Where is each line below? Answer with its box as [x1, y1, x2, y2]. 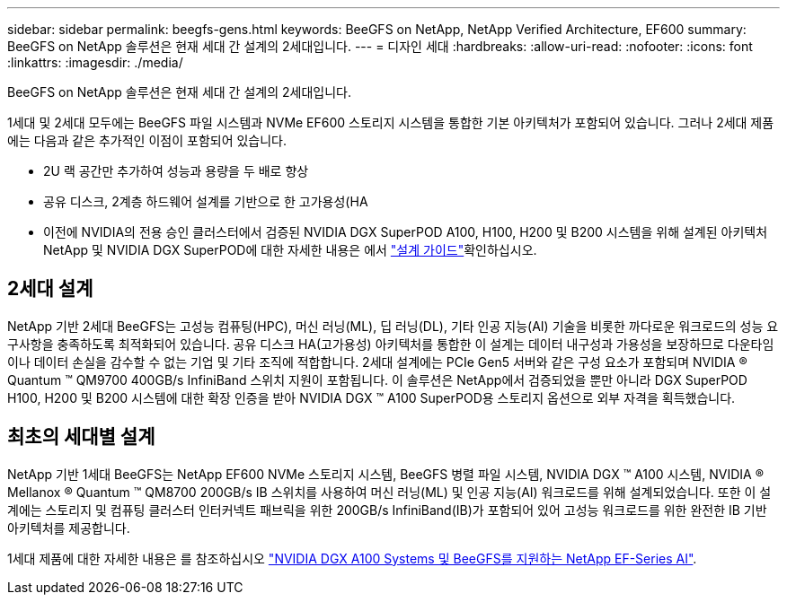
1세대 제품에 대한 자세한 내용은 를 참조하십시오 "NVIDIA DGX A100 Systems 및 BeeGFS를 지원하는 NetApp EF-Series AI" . [7, 550, 697, 566]
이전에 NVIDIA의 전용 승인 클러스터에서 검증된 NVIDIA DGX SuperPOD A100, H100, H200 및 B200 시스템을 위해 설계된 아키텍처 [43, 224, 768, 240]
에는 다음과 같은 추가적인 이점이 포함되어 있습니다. [7, 133, 287, 148]
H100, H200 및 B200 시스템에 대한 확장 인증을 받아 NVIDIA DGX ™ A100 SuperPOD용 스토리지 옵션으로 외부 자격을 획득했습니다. [7, 389, 736, 406]
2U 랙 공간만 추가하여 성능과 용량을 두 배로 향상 [43, 163, 309, 179]
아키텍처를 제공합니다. [7, 519, 130, 536]
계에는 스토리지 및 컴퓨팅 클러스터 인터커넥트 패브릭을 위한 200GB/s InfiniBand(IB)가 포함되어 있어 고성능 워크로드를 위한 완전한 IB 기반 [7, 502, 767, 518]
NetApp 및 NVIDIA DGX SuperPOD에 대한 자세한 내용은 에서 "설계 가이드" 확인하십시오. [43, 242, 537, 257]
